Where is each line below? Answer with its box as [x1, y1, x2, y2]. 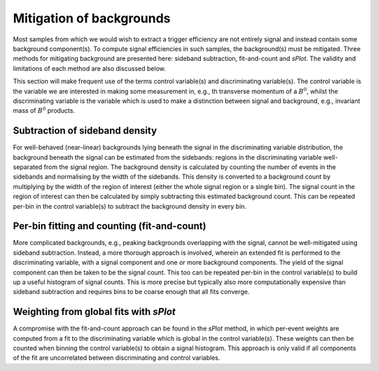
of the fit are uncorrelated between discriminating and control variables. [13, 353, 220, 362]
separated [13, 162, 43, 171]
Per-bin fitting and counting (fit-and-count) [13, 220, 206, 232]
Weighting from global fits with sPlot [13, 306, 176, 318]
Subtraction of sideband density [13, 125, 157, 136]
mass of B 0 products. [13, 106, 76, 115]
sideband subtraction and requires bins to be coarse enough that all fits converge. [13, 288, 250, 296]
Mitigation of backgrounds [13, 10, 171, 26]
